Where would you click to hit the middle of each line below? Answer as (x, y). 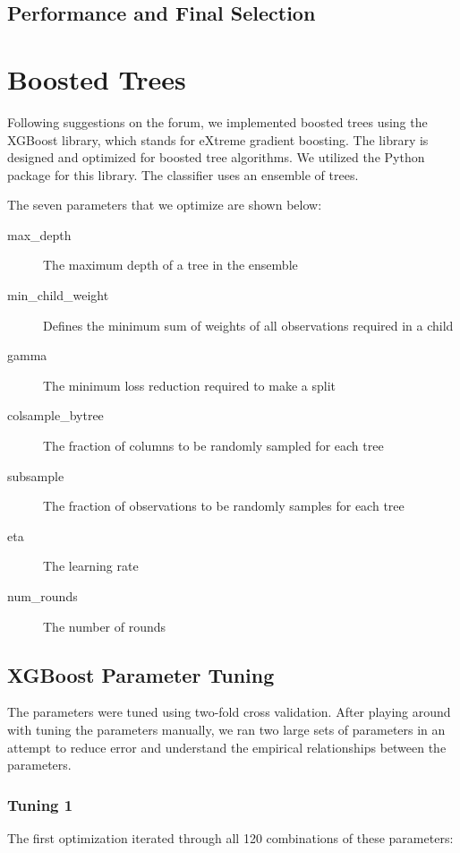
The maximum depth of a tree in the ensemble (170, 265)
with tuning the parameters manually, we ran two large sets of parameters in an (226, 729)
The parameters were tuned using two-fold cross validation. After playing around (229, 712)
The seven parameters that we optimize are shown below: (165, 205)
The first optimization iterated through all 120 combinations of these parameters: (230, 837)
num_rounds (43, 596)
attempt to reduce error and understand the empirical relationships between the (227, 747)
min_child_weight (58, 295)
